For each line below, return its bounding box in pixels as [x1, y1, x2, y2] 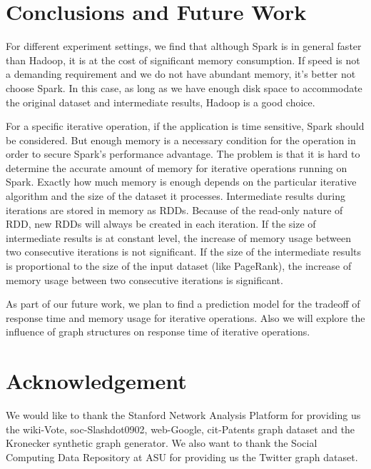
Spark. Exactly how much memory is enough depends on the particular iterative [6, 174, 357, 189]
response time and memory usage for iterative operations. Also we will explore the [6, 310, 365, 325]
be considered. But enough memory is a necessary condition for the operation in [6, 132, 356, 147]
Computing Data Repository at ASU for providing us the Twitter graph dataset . [6, 449, 358, 464]
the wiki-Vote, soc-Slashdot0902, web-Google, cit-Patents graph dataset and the [6, 421, 355, 436]
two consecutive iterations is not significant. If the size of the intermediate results [6, 244, 361, 259]
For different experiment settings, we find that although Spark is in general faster [6, 39, 362, 54]
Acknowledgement [6, 366, 187, 395]
